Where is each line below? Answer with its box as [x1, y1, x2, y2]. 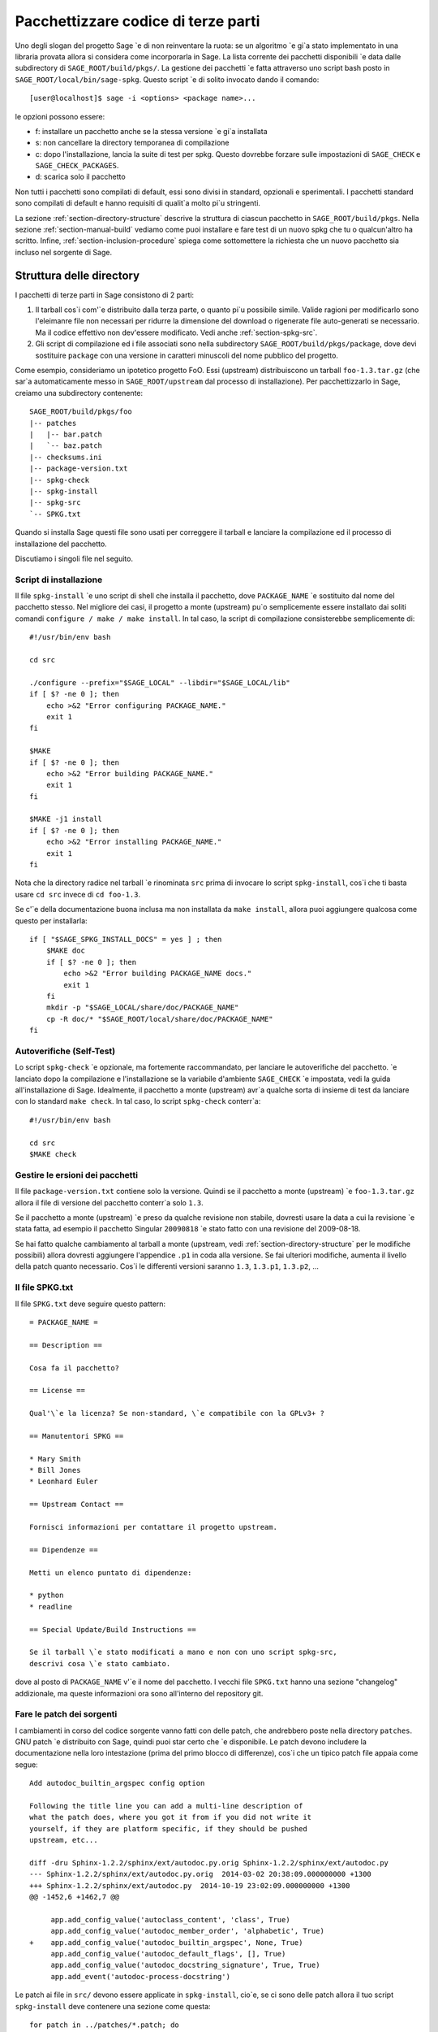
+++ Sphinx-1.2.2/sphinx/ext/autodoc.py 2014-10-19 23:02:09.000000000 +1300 [29, 1881, 350, 1890]
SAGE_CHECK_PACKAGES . [35, 161, 119, 171]
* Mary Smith [29, 1454, 81, 1463]
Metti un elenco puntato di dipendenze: [29, 1568, 192, 1577]
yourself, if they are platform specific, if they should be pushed [29, 1824, 307, 1833]
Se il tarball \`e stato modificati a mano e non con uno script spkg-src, [29, 1648, 337, 1657]
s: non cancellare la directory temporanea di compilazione [35, 138, 230, 148]
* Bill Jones [29, 1465, 81, 1475]
